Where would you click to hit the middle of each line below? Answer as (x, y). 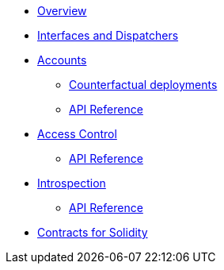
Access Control (77, 134)
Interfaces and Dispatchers (108, 35)
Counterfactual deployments (143, 85)
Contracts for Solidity (93, 232)
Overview (62, 11)
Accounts (62, 60)
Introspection (72, 183)
